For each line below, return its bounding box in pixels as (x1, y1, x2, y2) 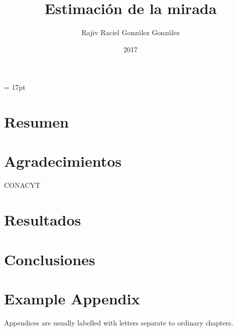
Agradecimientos (4, 151, 122, 171)
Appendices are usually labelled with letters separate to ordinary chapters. (4, 317, 233, 327)
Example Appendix (4, 288, 140, 308)
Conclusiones (4, 249, 95, 269)
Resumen (4, 112, 69, 132)
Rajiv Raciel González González (81, 27, 180, 38)
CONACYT (4, 180, 41, 190)
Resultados (4, 209, 81, 230)
